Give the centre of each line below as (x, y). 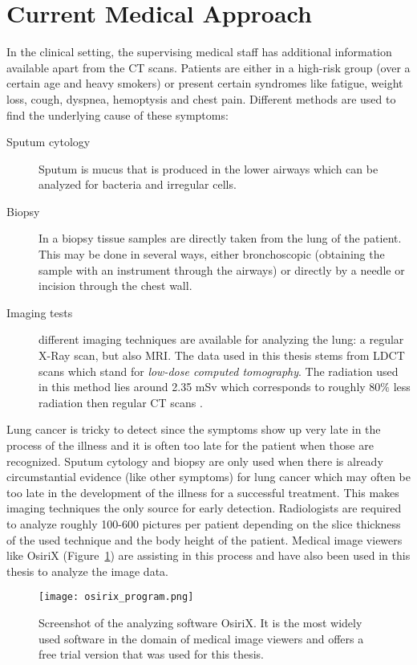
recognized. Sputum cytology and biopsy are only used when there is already (195, 461)
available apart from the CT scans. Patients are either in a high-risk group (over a (208, 67)
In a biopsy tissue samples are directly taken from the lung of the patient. (220, 238)
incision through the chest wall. (115, 286)
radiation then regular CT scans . (121, 402)
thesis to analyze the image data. (87, 571)
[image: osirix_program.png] (116, 597)
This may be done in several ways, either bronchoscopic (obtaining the (212, 254)
